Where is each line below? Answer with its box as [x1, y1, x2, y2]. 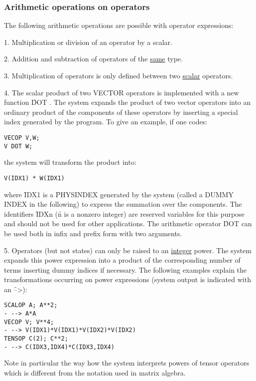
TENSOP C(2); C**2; [4, 335, 68, 343]
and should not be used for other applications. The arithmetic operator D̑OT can [4, 218, 252, 229]
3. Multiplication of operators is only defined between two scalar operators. [4, 70, 233, 80]
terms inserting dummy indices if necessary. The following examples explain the [4, 264, 247, 275]
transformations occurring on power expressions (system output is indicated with [4, 274, 251, 285]
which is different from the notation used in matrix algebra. [4, 368, 186, 378]
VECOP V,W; [4, 134, 40, 141]
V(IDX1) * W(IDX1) [4, 174, 65, 182]
